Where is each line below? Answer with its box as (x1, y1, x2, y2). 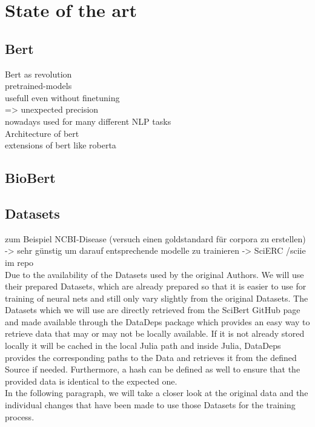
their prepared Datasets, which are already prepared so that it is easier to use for (5, 280, 307, 293)
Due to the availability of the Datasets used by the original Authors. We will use (5, 268, 304, 280)
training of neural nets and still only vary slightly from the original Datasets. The (5, 291, 308, 304)
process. (5, 410, 35, 423)
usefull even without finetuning (5, 91, 120, 104)
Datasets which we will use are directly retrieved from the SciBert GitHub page (5, 303, 300, 316)
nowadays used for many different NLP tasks (5, 114, 171, 127)
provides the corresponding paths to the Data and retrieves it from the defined (5, 351, 297, 363)
